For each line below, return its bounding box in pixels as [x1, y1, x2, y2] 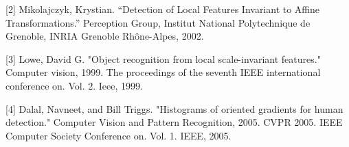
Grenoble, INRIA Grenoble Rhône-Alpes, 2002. [5, 29, 204, 43]
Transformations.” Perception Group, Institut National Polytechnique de [5, 15, 311, 29]
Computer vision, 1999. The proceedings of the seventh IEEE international [5, 65, 321, 79]
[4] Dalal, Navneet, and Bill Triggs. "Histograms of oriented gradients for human [5, 101, 344, 116]
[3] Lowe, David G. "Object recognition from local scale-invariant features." [5, 51, 321, 66]
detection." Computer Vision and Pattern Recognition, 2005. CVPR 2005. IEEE [5, 115, 343, 129]
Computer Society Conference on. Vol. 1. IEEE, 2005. [5, 128, 232, 142]
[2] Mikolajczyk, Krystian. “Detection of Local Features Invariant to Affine [5, 2, 320, 16]
